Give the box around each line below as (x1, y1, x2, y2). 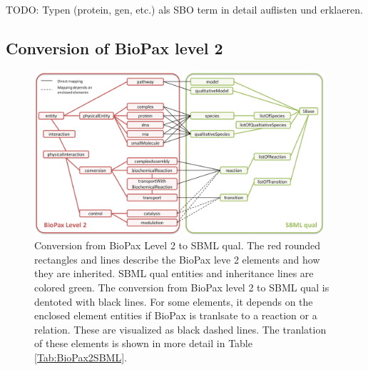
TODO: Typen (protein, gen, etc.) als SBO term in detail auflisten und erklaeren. (6, 2, 363, 16)
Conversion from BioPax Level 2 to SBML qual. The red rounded (34, 238, 320, 253)
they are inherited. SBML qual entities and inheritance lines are (34, 266, 314, 281)
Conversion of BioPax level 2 (6, 36, 223, 59)
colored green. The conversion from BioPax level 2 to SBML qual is (34, 279, 329, 294)
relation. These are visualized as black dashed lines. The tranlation (34, 321, 327, 336)
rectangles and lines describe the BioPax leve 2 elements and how (34, 251, 320, 266)
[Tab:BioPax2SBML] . (34, 349, 127, 364)
